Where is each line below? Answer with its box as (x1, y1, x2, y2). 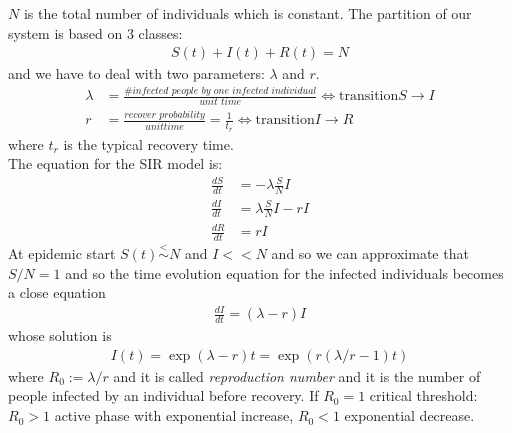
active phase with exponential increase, (54, 405, 294, 426)
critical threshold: (369, 385, 478, 406)
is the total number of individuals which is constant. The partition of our (23, 3, 472, 23)
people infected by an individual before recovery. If (8, 385, 319, 406)
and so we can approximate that (271, 243, 469, 264)
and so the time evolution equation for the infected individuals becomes (65, 262, 504, 283)
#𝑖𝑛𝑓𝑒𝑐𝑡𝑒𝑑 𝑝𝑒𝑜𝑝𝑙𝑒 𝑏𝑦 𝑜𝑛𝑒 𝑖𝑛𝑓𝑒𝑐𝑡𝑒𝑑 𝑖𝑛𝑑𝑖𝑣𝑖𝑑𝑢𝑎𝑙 (124, 85, 317, 96)
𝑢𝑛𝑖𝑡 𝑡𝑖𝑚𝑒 (199, 96, 242, 107)
